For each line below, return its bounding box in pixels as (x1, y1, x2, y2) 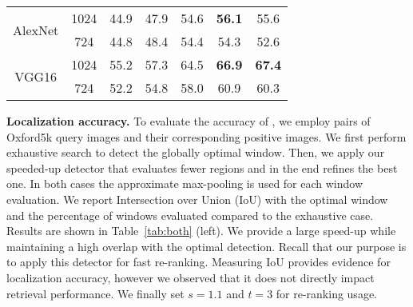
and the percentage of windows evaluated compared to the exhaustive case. (6, 206, 374, 223)
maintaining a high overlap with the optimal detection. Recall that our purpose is (6, 237, 407, 254)
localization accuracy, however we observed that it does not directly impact (6, 269, 375, 285)
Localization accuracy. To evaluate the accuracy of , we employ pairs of (6, 113, 371, 129)
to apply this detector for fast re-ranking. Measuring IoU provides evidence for (6, 253, 391, 270)
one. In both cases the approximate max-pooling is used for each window (6, 175, 363, 192)
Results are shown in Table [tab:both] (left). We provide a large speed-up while (6, 222, 396, 239)
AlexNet (13, 20, 59, 39)
